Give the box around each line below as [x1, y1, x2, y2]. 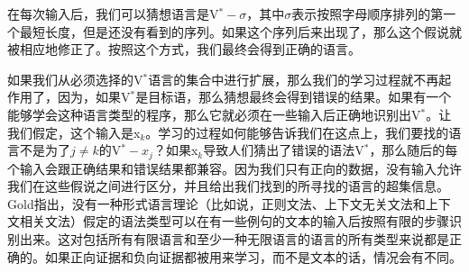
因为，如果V [57, 87, 131, 106]
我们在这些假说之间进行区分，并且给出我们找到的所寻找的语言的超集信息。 [7, 177, 449, 195]
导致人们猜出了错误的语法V [203, 141, 364, 159]
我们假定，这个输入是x [7, 122, 141, 141]
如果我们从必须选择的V [7, 69, 143, 88]
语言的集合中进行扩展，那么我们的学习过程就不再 [148, 69, 439, 88]
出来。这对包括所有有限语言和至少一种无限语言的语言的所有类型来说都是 [19, 229, 449, 248]
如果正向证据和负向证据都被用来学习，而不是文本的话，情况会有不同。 [44, 247, 462, 266]
